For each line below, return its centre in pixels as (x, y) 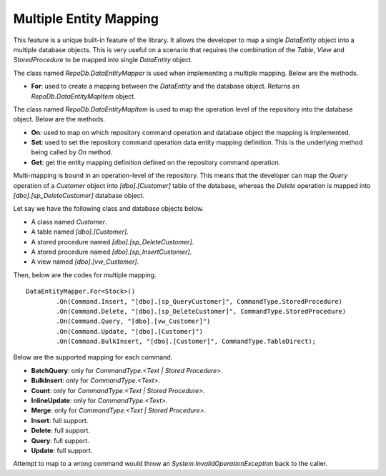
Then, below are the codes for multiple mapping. (85, 274)
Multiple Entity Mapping (86, 19)
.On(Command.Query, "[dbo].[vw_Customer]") (133, 321)
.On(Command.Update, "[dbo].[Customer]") (130, 331)
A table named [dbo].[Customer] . (80, 232)
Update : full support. (62, 451)
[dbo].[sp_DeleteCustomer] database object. (79, 196)
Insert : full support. (60, 420)
